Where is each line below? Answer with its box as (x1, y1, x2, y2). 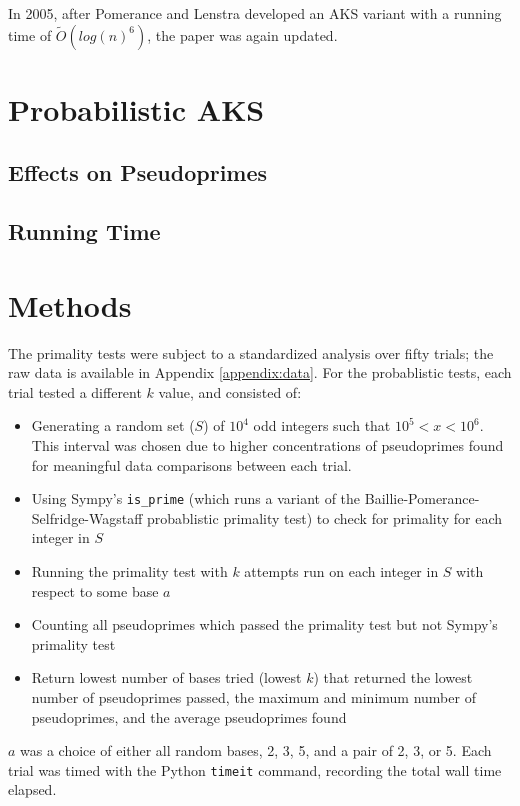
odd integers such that (253, 415, 391, 436)
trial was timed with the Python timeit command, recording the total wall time (8, 759, 502, 780)
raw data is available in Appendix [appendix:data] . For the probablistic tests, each (8, 362, 512, 383)
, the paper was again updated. (147, 24, 338, 45)
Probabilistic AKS (8, 88, 265, 129)
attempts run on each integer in (244, 561, 439, 582)
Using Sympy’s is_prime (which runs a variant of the (31, 488, 361, 509)
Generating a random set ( (31, 415, 195, 436)
